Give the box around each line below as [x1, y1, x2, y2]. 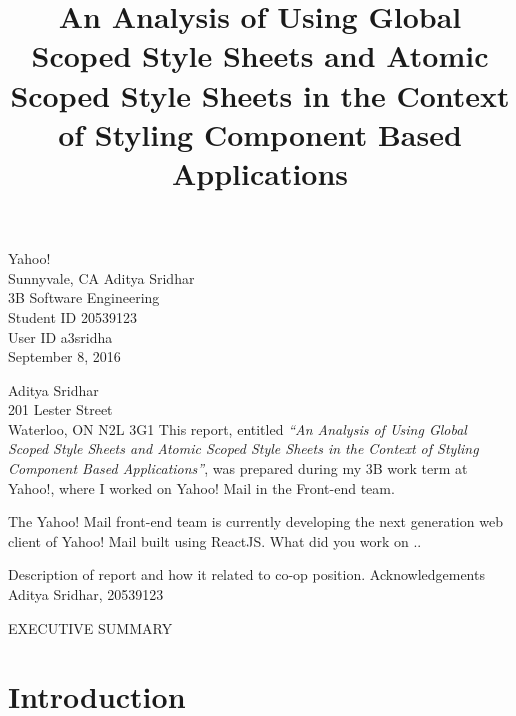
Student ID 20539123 [8, 306, 137, 327]
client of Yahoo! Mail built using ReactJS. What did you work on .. [8, 530, 422, 551]
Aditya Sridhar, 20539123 [8, 584, 164, 605]
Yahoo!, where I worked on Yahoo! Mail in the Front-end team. [8, 477, 395, 498]
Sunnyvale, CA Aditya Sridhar [8, 267, 195, 288]
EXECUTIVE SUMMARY [8, 617, 173, 638]
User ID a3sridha [8, 326, 113, 347]
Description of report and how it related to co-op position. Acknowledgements [8, 564, 485, 585]
